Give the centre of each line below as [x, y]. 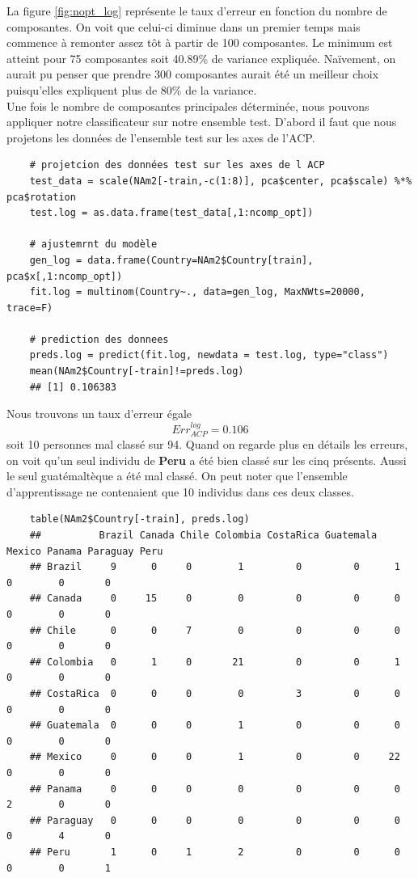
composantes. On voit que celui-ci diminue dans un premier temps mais [184, 26]
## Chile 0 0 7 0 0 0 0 [215, 630]
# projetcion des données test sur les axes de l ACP [177, 165]
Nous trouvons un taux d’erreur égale [99, 414]
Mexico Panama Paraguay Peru [85, 551]
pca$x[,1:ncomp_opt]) [65, 276]
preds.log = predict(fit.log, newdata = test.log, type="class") [209, 355]
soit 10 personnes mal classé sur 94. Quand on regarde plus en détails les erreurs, [207, 444]
